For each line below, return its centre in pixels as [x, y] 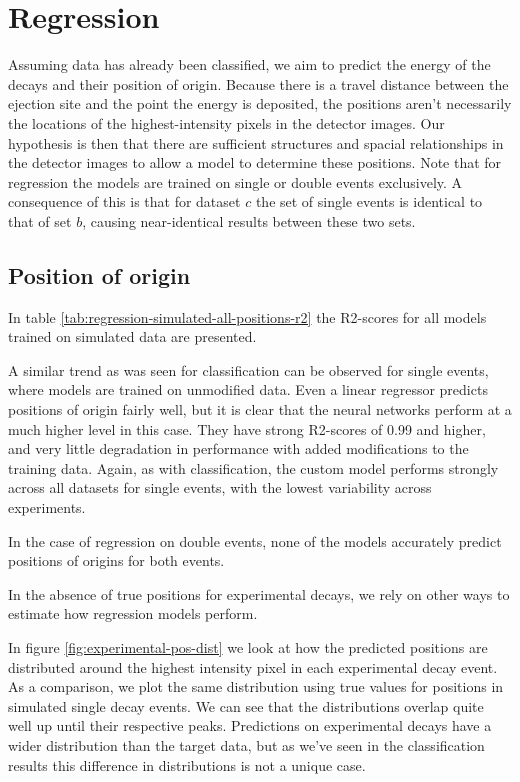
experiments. [47, 507]
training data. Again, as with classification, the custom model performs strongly [253, 467]
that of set [40, 220]
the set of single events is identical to [369, 201]
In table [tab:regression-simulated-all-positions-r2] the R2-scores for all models [247, 316]
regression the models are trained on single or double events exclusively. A [235, 181]
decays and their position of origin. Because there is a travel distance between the [258, 83]
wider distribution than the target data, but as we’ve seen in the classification [246, 744]
